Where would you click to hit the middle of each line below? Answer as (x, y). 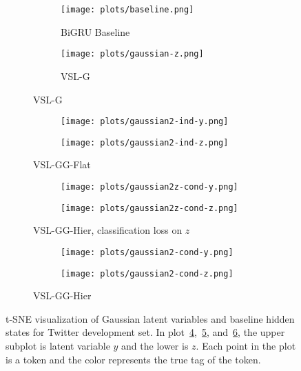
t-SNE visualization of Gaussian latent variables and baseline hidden (150, 318)
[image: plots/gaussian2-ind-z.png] (145, 142)
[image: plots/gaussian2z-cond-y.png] (149, 187)
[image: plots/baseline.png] (127, 10)
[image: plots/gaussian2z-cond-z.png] (149, 208)
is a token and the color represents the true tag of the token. (133, 359)
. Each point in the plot (246, 345)
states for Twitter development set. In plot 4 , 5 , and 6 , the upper (145, 332)
